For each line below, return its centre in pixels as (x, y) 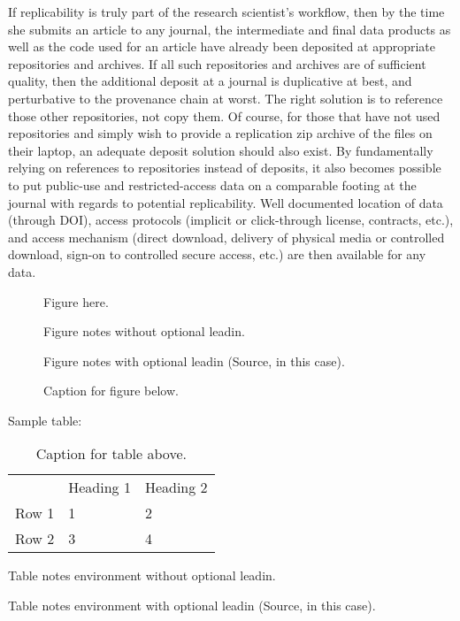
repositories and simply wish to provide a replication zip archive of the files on (220, 133)
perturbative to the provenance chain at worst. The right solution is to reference (226, 98)
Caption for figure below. (111, 391)
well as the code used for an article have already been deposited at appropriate (222, 46)
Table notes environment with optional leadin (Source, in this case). (192, 606)
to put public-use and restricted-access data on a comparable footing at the (212, 184)
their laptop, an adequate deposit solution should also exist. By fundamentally (221, 150)
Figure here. (76, 301)
